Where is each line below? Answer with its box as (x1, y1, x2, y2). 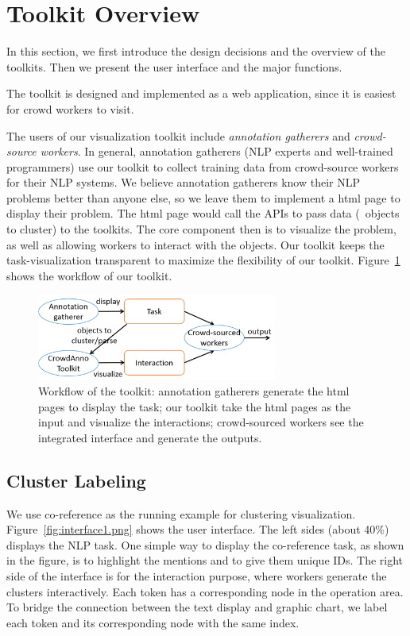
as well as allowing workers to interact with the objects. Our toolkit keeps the (6, 236, 385, 252)
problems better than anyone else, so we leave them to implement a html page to (6, 189, 400, 206)
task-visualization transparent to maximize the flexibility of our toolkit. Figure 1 (6, 252, 400, 268)
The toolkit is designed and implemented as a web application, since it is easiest (6, 85, 396, 102)
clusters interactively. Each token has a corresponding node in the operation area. (6, 583, 404, 599)
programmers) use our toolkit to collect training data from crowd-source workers (6, 158, 399, 175)
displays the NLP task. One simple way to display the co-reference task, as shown (6, 536, 404, 553)
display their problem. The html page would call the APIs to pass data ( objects (6, 205, 400, 222)
